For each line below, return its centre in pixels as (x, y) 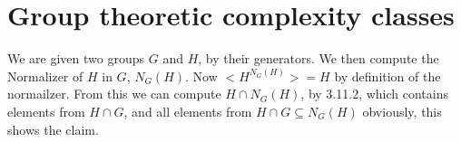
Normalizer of (45, 76)
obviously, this (402, 111)
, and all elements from (188, 111)
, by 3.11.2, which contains (374, 94)
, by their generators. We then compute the (319, 58)
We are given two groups (76, 58)
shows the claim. (53, 129)
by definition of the (387, 76)
